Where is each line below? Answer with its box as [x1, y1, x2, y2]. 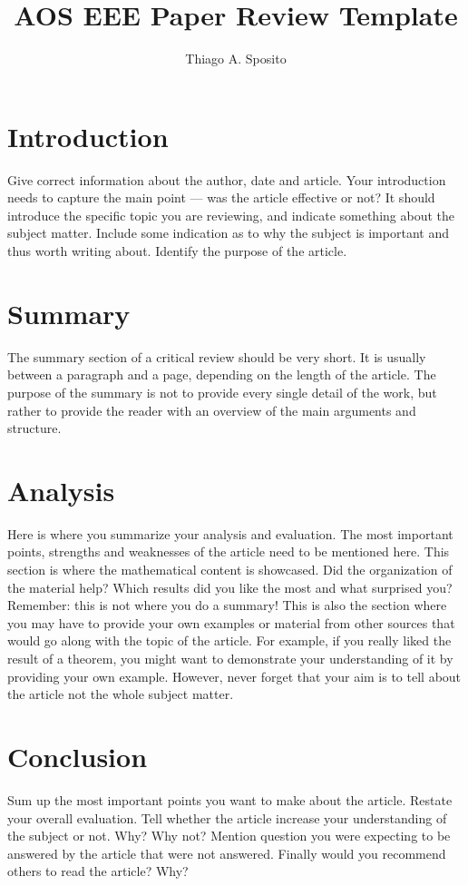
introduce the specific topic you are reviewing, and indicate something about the [7, 205, 455, 224]
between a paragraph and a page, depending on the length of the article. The [7, 365, 436, 384]
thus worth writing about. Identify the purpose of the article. [7, 241, 347, 261]
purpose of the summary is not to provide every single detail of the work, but [7, 382, 437, 401]
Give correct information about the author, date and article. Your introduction [7, 170, 446, 189]
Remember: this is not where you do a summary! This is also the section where [7, 596, 447, 615]
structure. [7, 418, 62, 438]
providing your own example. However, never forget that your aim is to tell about [7, 666, 462, 685]
